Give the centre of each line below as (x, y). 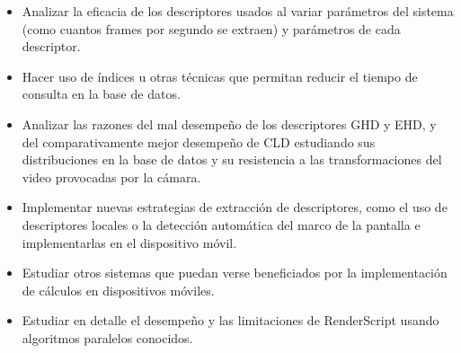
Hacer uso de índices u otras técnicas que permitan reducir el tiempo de (220, 76)
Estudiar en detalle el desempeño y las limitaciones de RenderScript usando (230, 320)
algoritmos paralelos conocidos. (107, 337)
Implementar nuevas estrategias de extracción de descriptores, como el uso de (235, 207)
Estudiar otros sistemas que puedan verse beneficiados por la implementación (235, 273)
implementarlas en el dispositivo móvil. (129, 242)
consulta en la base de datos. (101, 94)
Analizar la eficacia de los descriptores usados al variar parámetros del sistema (238, 11)
